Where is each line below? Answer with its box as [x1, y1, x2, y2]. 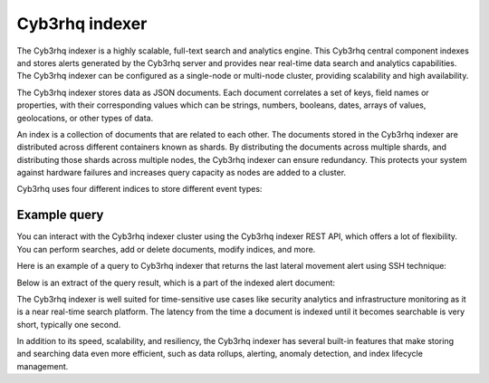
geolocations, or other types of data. [16, 112, 154, 123]
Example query [16, 207, 104, 223]
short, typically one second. [16, 319, 121, 330]
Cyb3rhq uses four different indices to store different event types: [16, 184, 263, 195]
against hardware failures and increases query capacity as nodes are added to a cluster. [16, 168, 347, 178]
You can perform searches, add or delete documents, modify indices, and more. [16, 244, 316, 254]
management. [16, 360, 69, 371]
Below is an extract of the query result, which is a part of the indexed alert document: [16, 277, 335, 288]
